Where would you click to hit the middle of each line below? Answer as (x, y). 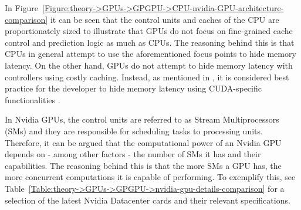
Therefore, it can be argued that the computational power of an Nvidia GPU (143, 142)
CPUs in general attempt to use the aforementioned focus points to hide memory (150, 54)
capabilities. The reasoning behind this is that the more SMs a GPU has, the (143, 165)
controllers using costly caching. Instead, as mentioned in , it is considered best (147, 77)
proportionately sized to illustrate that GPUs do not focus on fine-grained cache (149, 31)
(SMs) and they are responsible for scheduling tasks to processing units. (134, 131)
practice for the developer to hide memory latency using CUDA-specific (133, 88)
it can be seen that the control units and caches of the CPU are (165, 19)
